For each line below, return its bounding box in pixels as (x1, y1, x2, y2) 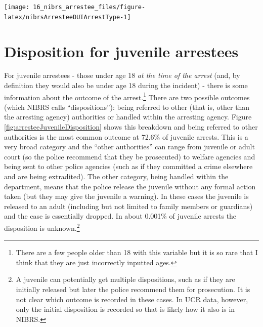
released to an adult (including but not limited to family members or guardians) (4, 200, 253, 211)
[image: (4, 4, 30, 11)
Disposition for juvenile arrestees (4, 40, 239, 61)
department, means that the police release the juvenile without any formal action (4, 181, 256, 191)
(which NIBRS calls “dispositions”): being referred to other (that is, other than (4, 101, 250, 112)
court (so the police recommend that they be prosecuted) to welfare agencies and (4, 151, 255, 161)
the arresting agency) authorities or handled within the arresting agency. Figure (4, 111, 252, 122)
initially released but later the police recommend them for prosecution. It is (16, 284, 250, 295)
